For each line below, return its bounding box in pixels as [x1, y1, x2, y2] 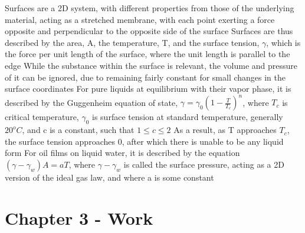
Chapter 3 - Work [5, 205, 153, 229]
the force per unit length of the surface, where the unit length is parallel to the [5, 48, 290, 60]
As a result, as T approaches [173, 124, 277, 136]
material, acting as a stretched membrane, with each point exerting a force [5, 13, 275, 25]
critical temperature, [5, 111, 79, 123]
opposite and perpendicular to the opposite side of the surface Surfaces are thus [5, 25, 293, 37]
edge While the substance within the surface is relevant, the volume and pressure [5, 59, 298, 71]
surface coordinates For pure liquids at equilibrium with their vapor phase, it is [5, 82, 291, 95]
